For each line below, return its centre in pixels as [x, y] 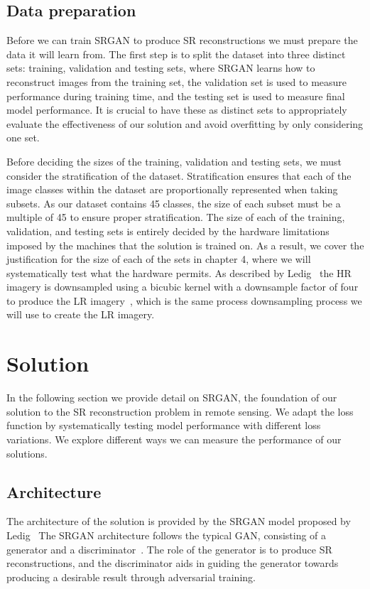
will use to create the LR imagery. [81, 314]
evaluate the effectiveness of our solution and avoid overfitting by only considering [185, 123]
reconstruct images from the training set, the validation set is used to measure [177, 81]
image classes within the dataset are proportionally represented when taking [172, 189]
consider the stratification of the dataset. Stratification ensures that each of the [179, 175]
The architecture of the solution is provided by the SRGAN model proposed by [179, 521]
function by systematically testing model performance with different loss [164, 425]
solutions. [27, 453]
